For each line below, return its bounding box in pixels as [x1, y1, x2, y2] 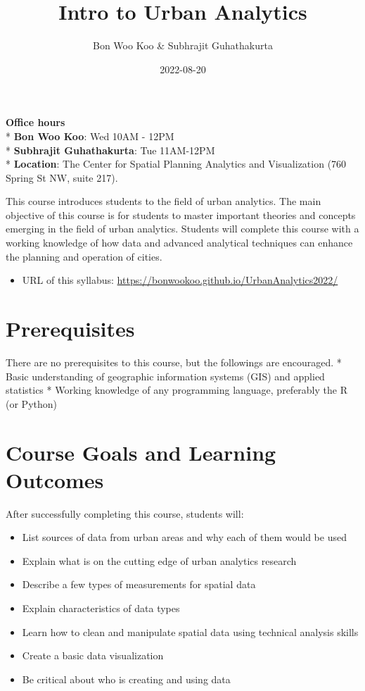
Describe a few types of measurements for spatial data [22, 577, 256, 592]
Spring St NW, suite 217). [6, 170, 118, 185]
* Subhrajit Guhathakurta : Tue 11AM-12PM [6, 142, 215, 157]
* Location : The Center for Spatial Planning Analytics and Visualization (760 [6, 156, 347, 171]
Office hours [6, 115, 65, 130]
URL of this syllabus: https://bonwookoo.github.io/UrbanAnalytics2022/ [22, 273, 338, 287]
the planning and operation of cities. [6, 249, 162, 263]
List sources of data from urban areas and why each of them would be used [22, 530, 347, 544]
